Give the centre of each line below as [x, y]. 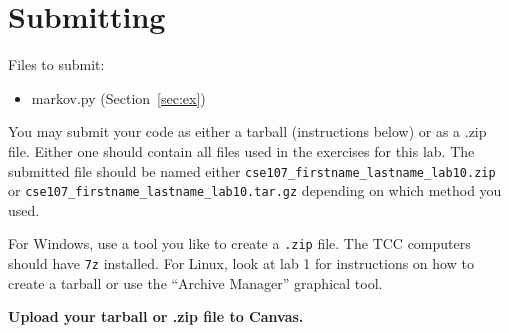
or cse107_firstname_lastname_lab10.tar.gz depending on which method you [255, 190]
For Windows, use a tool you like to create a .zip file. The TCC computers [239, 243]
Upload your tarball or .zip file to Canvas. [156, 316]
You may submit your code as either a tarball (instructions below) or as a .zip [247, 131]
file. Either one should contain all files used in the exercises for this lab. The [241, 150]
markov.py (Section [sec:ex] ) [118, 97]
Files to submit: [56, 64]
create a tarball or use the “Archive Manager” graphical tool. [195, 282]
